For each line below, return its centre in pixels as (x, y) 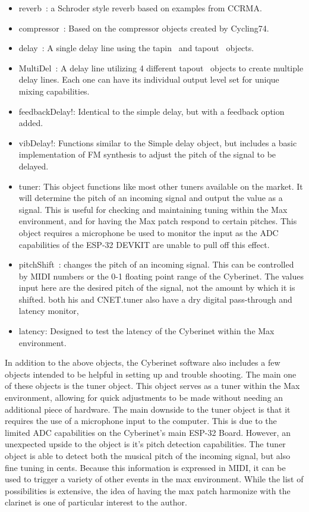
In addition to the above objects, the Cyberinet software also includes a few (143, 362)
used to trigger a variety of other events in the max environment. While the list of (154, 479)
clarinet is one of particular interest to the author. (96, 502)
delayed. (34, 166)
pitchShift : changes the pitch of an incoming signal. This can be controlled (156, 264)
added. (31, 123)
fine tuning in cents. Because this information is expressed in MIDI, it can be (145, 467)
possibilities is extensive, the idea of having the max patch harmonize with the (148, 490)
